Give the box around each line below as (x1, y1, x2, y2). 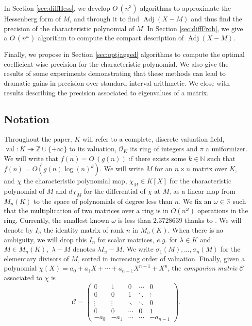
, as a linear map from (169, 185, 235, 196)
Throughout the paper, (4, 134, 72, 144)
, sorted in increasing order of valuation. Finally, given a (78, 253, 245, 263)
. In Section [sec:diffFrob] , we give (143, 23, 243, 33)
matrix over (192, 163, 227, 174)
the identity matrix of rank (44, 224, 124, 235)
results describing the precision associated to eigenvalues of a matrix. (4, 87, 209, 97)
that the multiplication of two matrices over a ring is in (4, 205, 168, 216)
